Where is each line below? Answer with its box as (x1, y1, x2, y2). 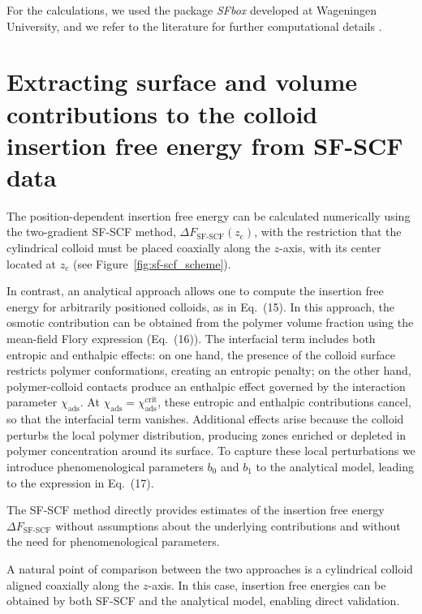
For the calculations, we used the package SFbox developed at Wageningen (6, 2, 377, 18)
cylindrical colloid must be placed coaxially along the (6, 239, 270, 256)
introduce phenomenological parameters (6, 457, 204, 474)
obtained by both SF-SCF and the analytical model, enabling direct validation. (6, 592, 400, 609)
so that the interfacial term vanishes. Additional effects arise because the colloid (6, 410, 404, 427)
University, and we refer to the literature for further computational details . (6, 17, 382, 34)
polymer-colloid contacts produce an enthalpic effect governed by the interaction (6, 377, 406, 394)
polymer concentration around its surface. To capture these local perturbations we (6, 442, 416, 459)
